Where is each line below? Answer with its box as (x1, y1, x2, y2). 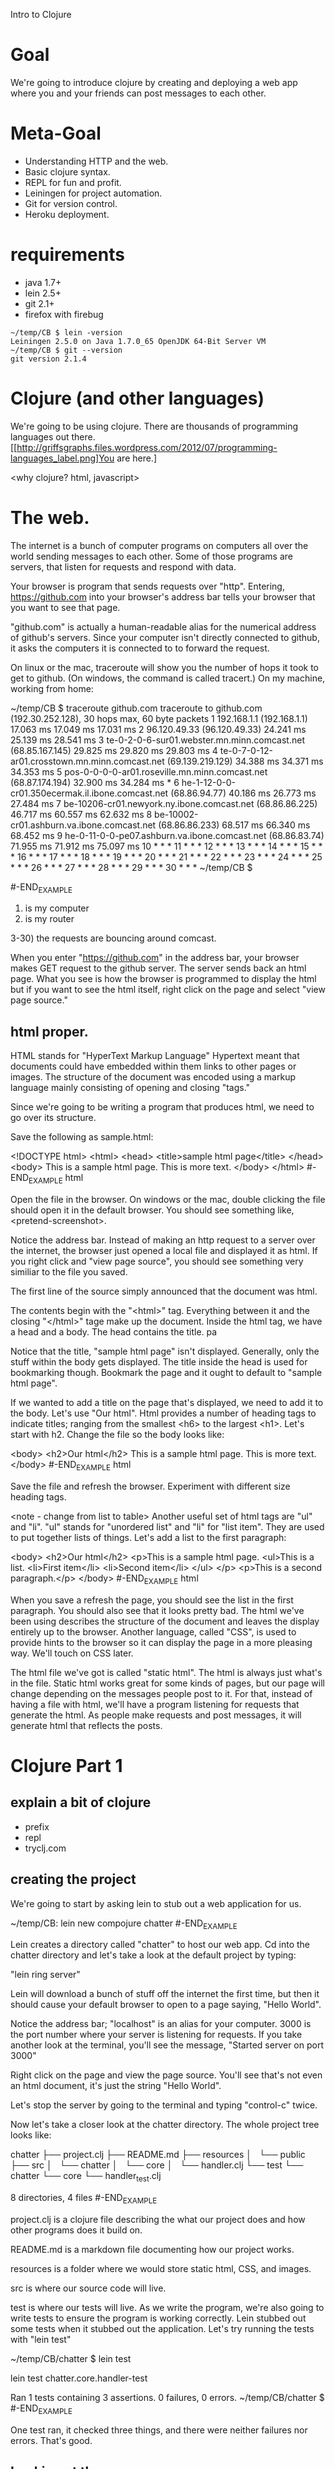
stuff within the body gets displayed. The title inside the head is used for (10, 1356, 308, 1368)
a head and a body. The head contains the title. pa (10, 1326, 218, 1338)
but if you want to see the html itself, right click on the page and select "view (10, 984, 326, 996)
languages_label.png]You (10, 452, 115, 464)
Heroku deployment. (24, 208, 110, 220)
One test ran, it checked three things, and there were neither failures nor (10, 2424, 308, 2436)
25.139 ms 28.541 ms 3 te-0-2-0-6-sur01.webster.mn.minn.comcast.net (10, 734, 305, 746)
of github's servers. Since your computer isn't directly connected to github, (10, 631, 320, 643)
